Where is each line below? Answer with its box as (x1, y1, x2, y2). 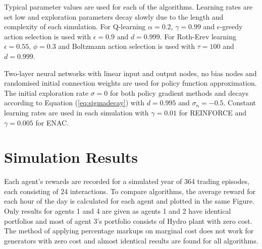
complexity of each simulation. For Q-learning (4, 21, 146, 32)
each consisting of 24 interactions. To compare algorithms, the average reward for (4, 185, 255, 196)
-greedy (220, 21, 243, 32)
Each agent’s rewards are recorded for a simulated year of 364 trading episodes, (4, 176, 249, 186)
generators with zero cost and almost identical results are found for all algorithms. (4, 235, 258, 245)
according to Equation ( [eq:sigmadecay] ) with (4, 97, 145, 108)
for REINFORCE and (179, 107, 246, 117)
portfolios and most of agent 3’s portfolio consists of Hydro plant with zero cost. (4, 215, 252, 226)
